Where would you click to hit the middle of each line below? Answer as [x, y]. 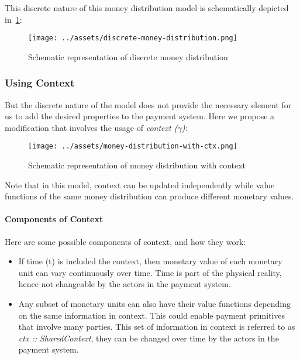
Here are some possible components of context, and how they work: [125, 241]
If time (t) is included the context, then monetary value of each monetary [150, 261]
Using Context [40, 83]
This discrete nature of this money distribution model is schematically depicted [147, 8]
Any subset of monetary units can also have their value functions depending [155, 304]
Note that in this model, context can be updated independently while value [140, 184]
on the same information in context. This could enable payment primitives [152, 315]
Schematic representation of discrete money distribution [128, 56]
